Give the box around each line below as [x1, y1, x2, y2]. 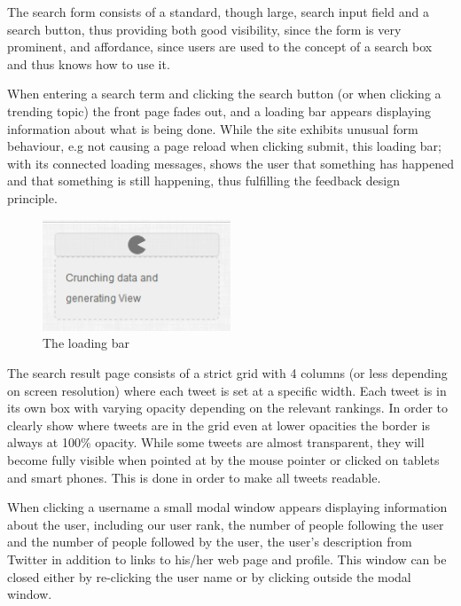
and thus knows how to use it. [7, 54, 170, 73]
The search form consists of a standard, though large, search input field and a [7, 3, 429, 20]
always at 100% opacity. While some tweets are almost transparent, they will [7, 433, 425, 452]
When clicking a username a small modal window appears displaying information [7, 498, 448, 516]
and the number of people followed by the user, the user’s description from [7, 532, 412, 551]
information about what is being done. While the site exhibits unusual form [7, 119, 418, 138]
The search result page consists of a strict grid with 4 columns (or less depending [7, 363, 448, 382]
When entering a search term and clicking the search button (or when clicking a [7, 84, 441, 103]
